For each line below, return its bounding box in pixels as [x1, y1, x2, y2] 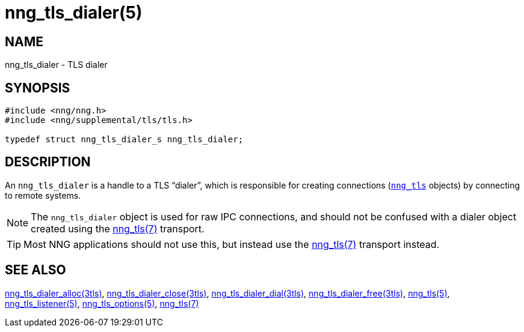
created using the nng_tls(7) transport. [31, 222, 205, 235]
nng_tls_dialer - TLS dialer [5, 59, 108, 70]
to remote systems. [5, 190, 81, 201]
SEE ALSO [5, 262, 66, 278]
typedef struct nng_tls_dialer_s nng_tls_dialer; [5, 134, 244, 145]
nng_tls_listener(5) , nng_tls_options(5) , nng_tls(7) [5, 298, 199, 309]
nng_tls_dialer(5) [5, 2, 143, 23]
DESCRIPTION [5, 154, 91, 170]
